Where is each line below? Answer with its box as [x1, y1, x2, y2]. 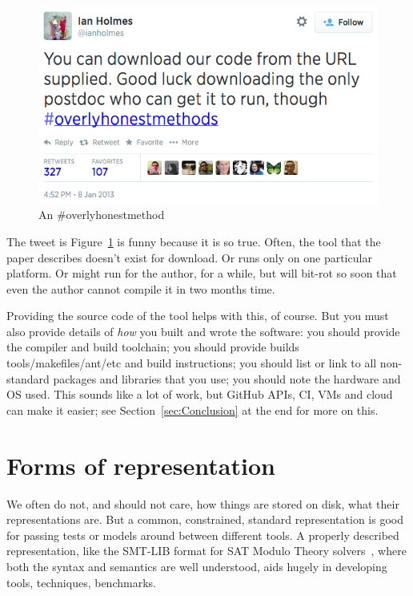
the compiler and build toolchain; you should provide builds [6, 339, 299, 355]
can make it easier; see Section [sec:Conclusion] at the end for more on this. [6, 401, 379, 418]
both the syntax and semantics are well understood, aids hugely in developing [6, 557, 387, 574]
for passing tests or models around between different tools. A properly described [6, 526, 399, 543]
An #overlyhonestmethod [38, 206, 165, 223]
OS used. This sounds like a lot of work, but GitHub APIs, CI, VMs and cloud [6, 386, 393, 403]
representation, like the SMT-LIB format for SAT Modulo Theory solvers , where [6, 542, 407, 559]
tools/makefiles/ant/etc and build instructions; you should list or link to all [6, 355, 377, 371]
